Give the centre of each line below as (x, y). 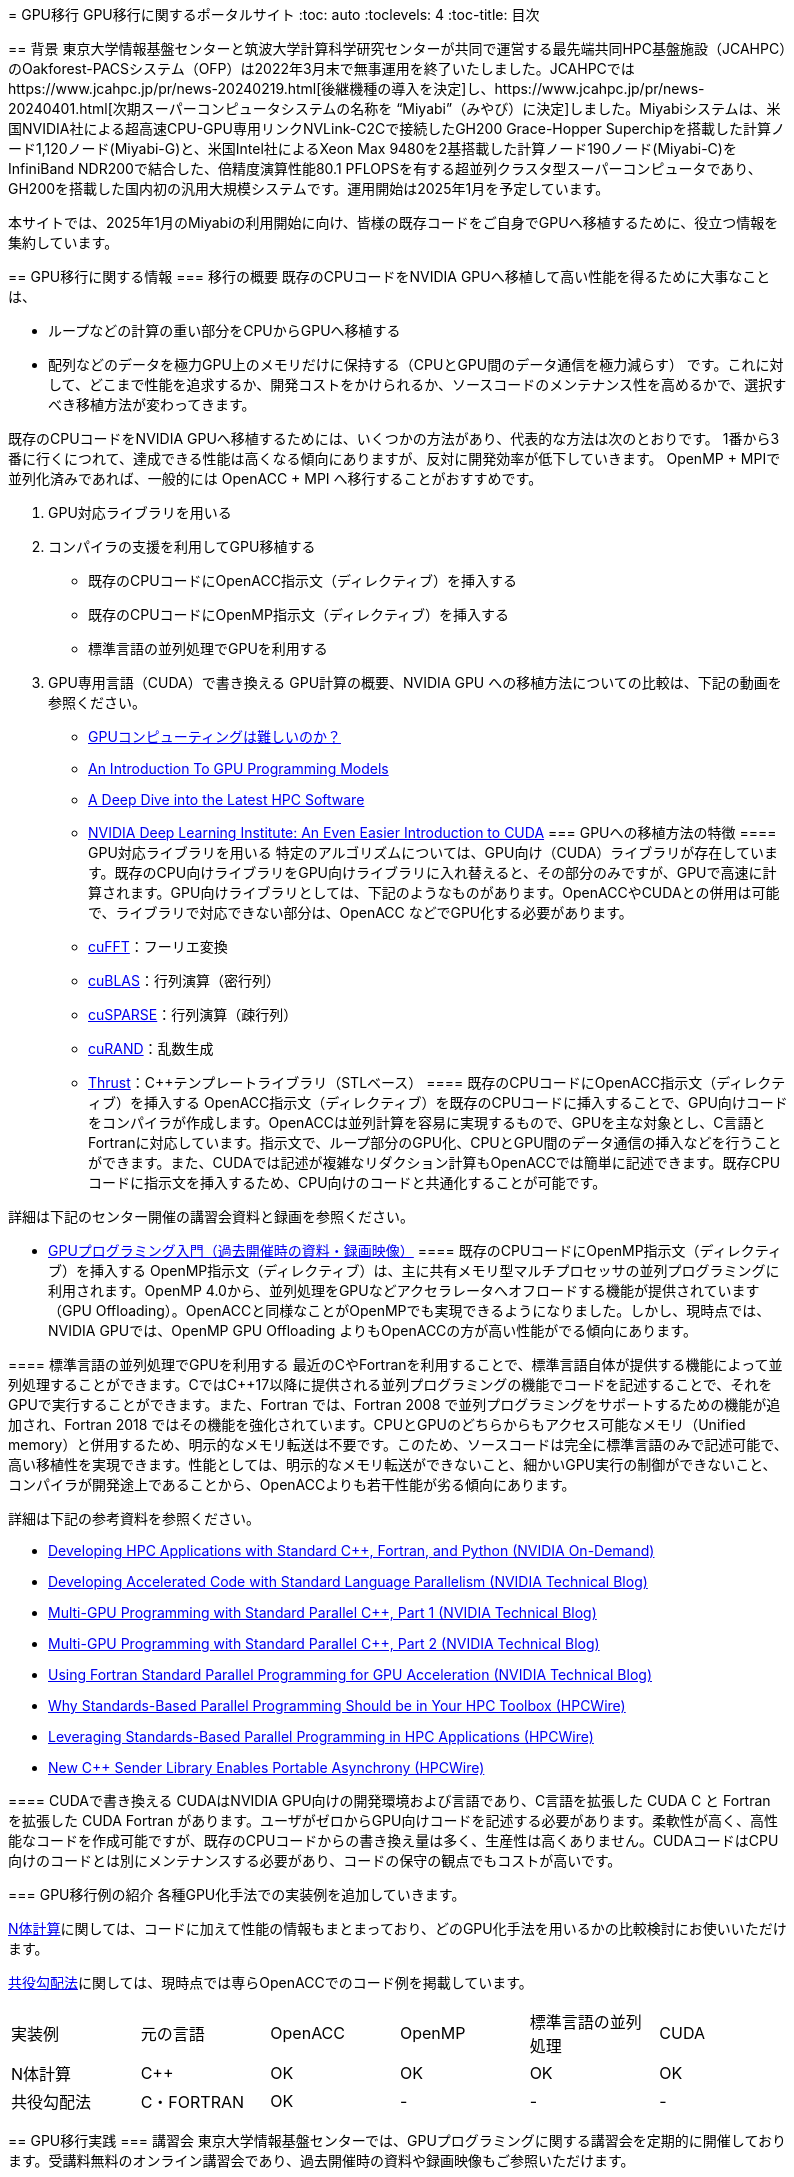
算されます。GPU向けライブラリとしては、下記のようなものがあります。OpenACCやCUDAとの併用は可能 (434, 892)
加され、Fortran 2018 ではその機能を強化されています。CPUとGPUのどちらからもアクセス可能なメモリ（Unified (377, 1424)
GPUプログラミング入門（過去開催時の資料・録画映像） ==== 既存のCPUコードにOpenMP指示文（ (374, 1250)
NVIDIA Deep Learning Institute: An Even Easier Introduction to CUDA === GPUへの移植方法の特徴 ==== (432, 832)
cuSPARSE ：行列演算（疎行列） (193, 1014)
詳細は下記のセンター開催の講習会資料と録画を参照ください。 (211, 1216)
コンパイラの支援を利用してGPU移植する (182, 546)
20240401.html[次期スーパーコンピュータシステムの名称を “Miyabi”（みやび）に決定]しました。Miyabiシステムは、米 (394, 108)
